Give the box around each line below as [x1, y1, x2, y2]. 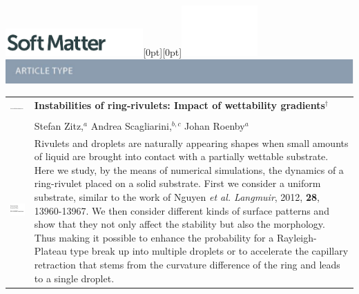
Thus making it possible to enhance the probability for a [34, 230, 274, 244]
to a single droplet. [34, 271, 115, 285]
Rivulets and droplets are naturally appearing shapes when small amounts [34, 135, 349, 150]
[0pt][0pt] [143, 45, 182, 59]
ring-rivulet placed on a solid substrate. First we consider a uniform [34, 176, 321, 190]
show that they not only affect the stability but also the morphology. [34, 217, 325, 231]
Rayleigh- [276, 230, 317, 244]
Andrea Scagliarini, [90, 118, 172, 133]
